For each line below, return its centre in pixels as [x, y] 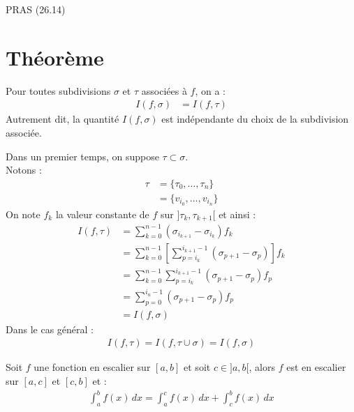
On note [23, 214]
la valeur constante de [102, 214]
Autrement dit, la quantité [62, 119]
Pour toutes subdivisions [58, 90]
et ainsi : [237, 214]
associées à [164, 90]
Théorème [55, 57]
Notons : [24, 170]
